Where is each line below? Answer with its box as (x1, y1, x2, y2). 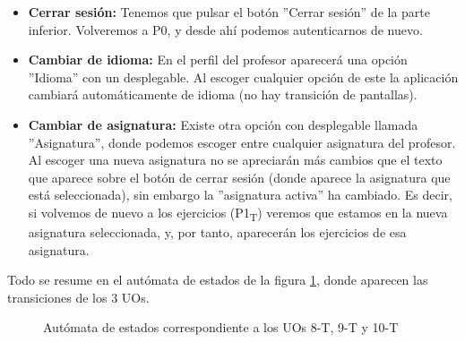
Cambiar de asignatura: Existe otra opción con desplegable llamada (28, 115, 418, 133)
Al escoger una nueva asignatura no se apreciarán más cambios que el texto (28, 150, 443, 169)
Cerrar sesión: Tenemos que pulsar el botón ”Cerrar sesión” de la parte (28, 3, 431, 21)
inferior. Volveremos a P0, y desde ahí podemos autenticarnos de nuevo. (28, 20, 423, 38)
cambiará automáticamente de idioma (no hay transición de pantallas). (28, 85, 418, 104)
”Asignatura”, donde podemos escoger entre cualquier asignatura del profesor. (28, 133, 456, 151)
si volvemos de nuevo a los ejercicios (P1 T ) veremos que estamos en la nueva (28, 202, 448, 224)
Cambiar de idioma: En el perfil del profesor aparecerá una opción (28, 50, 408, 69)
